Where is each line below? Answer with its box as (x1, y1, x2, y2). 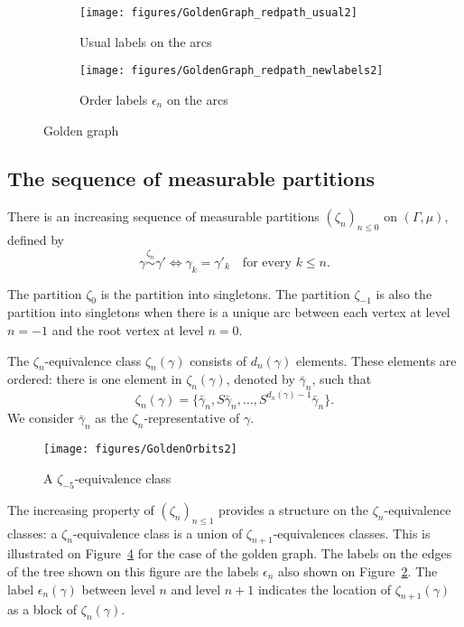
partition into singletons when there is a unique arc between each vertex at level (7, 303, 450, 322)
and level (171, 579, 221, 598)
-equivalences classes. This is (273, 523, 431, 542)
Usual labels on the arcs (79, 32, 212, 51)
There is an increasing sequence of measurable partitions (7, 207, 320, 226)
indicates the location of (257, 579, 391, 598)
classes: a (7, 523, 58, 542)
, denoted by (226, 370, 295, 388)
